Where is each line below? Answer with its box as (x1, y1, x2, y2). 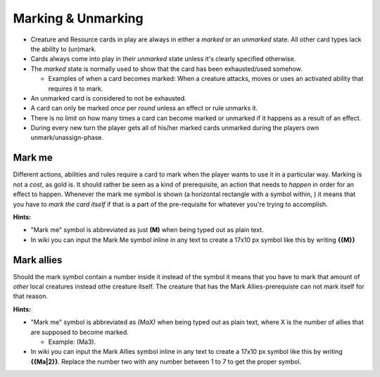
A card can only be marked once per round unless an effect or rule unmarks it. (30, 104, 258, 113)
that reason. (13, 292, 49, 300)
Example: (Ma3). (48, 338, 96, 346)
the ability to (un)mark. (30, 44, 97, 53)
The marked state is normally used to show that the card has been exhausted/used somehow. (30, 64, 303, 73)
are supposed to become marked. (30, 328, 129, 336)
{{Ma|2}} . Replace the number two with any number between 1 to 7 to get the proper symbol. (30, 357, 302, 366)
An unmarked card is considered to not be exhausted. (30, 94, 186, 102)
